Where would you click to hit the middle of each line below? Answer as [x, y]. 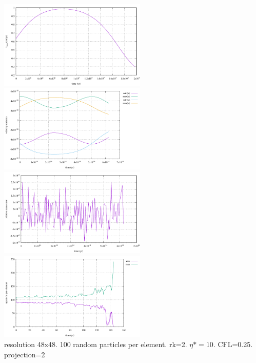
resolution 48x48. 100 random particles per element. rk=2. [96, 344]
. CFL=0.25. [233, 344]
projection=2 [25, 354]
